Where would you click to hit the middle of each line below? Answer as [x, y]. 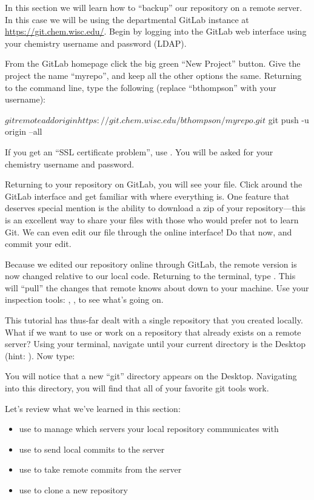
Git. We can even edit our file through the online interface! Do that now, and [149, 231]
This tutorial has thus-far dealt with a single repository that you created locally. [154, 320]
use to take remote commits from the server [100, 469]
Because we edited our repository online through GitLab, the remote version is [151, 264]
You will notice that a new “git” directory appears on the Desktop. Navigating [151, 376]
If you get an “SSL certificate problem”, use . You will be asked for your [139, 151]
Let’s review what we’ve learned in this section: [93, 408]
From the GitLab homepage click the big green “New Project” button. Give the [153, 63]
